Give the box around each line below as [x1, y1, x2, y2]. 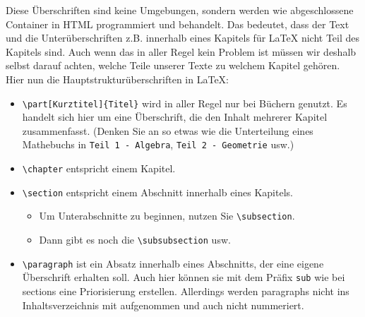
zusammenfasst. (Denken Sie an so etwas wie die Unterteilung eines [22, 123, 313, 138]
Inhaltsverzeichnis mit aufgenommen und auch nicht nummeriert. [22, 297, 304, 312]
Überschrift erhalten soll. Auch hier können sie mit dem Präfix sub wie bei [22, 270, 345, 285]
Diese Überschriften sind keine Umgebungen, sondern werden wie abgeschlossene [6, 3, 354, 17]
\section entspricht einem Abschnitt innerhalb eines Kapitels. [22, 184, 293, 199]
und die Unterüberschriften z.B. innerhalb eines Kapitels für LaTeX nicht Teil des [6, 30, 360, 45]
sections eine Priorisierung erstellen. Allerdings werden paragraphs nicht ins [22, 284, 349, 298]
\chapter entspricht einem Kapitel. [22, 161, 176, 176]
